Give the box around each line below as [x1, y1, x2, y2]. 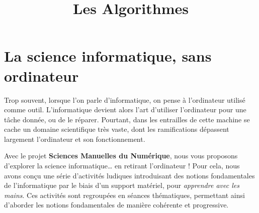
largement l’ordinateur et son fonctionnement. [4, 133, 145, 144]
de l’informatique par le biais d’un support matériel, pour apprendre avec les [4, 180, 239, 190]
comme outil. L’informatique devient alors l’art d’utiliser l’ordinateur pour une [4, 104, 246, 115]
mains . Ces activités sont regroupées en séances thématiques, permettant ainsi [4, 189, 245, 200]
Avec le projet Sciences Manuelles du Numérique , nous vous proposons [4, 150, 238, 161]
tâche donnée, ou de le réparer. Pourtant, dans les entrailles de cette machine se [4, 114, 250, 124]
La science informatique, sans [4, 46, 212, 66]
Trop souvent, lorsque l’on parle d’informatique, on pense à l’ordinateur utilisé [4, 94, 245, 105]
